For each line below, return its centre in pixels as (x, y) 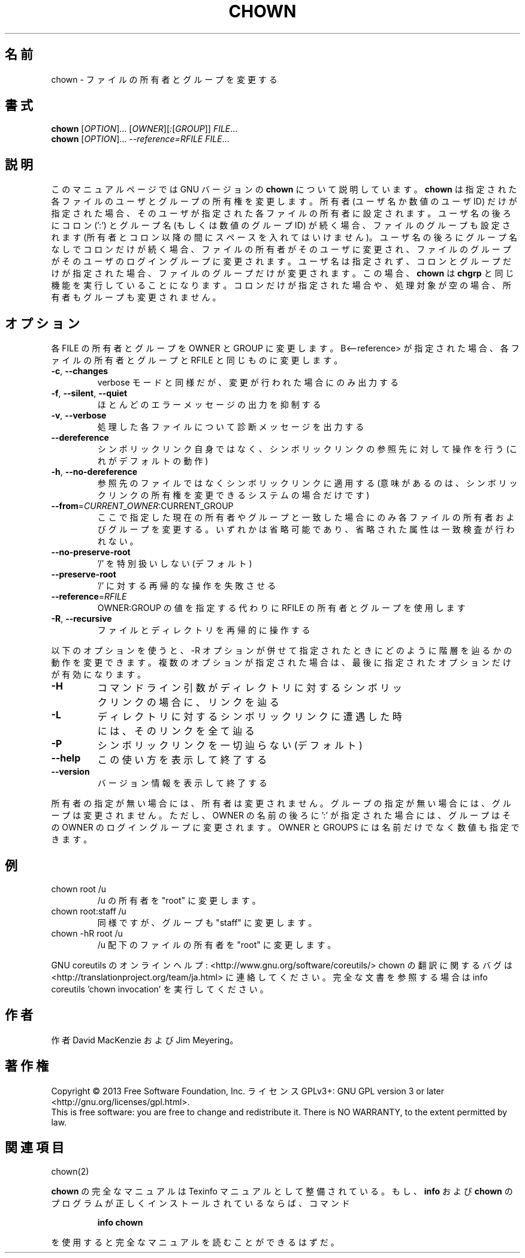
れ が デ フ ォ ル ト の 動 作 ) (153, 461)
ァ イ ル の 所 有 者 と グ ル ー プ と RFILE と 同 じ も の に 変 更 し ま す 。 (197, 360)
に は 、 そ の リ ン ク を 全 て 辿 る (176, 731)
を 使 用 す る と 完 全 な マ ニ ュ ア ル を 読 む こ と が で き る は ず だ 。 (195, 1242)
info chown (120, 1222)
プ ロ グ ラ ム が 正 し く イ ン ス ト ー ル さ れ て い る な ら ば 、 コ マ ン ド (200, 1203)
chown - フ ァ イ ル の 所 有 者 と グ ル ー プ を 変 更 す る (164, 79)
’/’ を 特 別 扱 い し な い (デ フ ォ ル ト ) (175, 564)
